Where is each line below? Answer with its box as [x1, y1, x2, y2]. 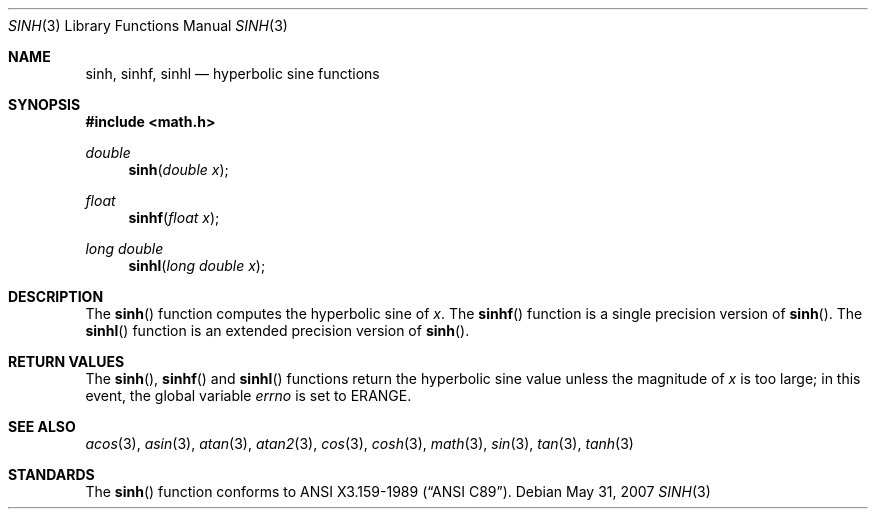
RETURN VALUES [8, 353, 125, 370]
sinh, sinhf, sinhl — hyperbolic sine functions [85, 65, 380, 82]
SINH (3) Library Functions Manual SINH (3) [8, 17, 288, 34]
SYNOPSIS [8, 96, 81, 113]
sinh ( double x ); [128, 161, 229, 178]
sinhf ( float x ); [128, 209, 220, 226]
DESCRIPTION [8, 288, 104, 305]
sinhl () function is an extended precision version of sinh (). [85, 322, 470, 339]
